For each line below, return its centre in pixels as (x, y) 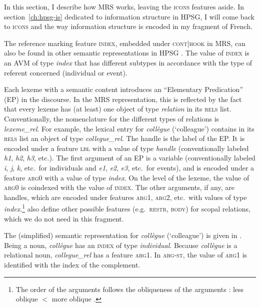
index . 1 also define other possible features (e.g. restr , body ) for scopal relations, (127, 208)
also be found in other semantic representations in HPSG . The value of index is (127, 53)
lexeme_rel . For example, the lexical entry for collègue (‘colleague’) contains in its (129, 128)
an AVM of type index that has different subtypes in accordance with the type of (128, 62)
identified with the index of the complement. (72, 264)
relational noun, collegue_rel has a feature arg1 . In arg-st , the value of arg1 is (126, 255)
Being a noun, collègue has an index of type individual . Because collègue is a (121, 245)
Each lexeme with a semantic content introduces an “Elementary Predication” (123, 89)
